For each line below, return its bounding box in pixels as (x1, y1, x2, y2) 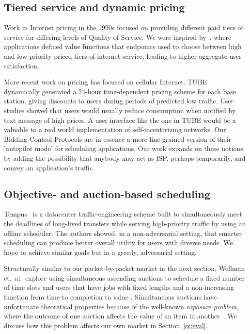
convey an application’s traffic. (4, 162, 94, 172)
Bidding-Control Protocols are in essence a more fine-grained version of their (4, 134, 232, 144)
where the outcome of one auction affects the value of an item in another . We (4, 311, 237, 321)
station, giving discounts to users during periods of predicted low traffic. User (4, 96, 234, 106)
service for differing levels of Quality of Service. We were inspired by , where (4, 32, 232, 42)
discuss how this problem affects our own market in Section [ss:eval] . (4, 320, 208, 330)
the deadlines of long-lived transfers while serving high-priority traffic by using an (4, 218, 246, 228)
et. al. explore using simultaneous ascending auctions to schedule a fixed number (4, 272, 245, 283)
